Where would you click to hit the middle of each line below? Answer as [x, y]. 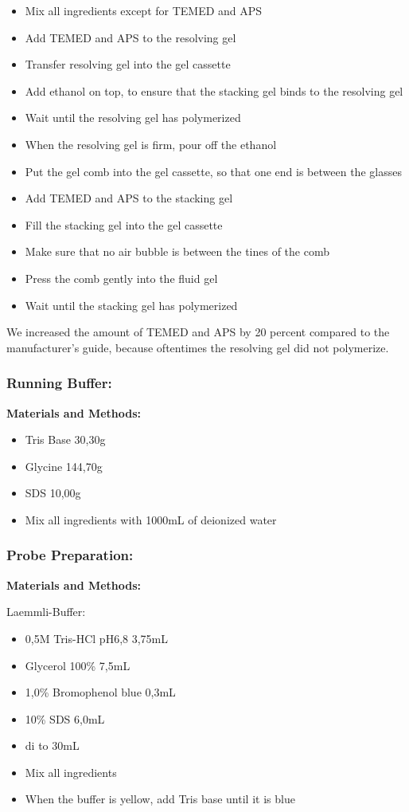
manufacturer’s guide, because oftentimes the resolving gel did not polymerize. [198, 347]
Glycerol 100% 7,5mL [78, 665]
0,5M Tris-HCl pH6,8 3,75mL [96, 638]
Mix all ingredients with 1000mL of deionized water [151, 519]
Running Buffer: [59, 383]
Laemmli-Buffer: [46, 612]
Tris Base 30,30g [65, 439]
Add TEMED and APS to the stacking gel [129, 198]
